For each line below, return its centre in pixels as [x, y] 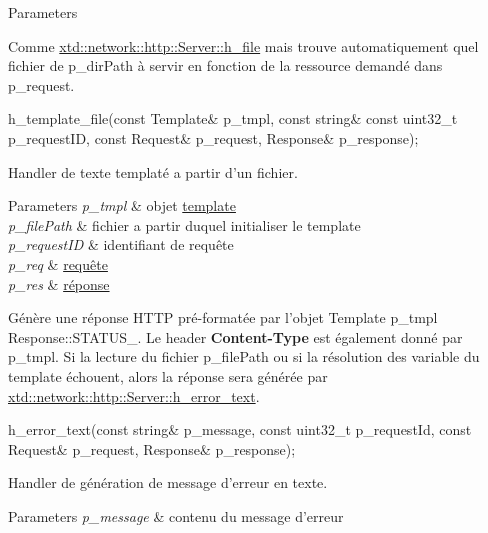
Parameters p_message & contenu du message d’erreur [176, 515]
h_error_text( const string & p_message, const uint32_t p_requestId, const [240, 429]
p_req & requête [58, 263]
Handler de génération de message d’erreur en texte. [168, 482]
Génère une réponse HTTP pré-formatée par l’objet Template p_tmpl [223, 317]
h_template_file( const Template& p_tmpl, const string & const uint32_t [233, 118]
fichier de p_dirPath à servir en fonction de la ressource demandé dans [225, 65]
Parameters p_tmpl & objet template [122, 205]
